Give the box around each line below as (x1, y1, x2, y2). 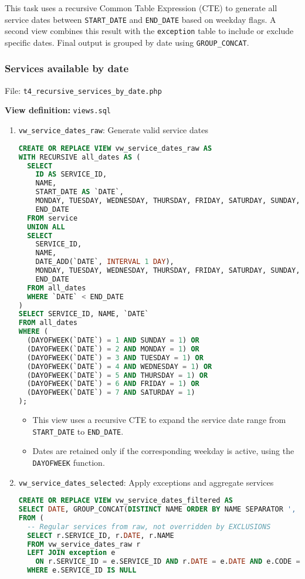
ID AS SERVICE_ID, (35, 170, 107, 179)
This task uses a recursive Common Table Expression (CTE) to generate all (5, 2, 277, 13)
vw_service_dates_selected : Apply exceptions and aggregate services (18, 476, 274, 488)
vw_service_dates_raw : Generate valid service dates (18, 124, 208, 136)
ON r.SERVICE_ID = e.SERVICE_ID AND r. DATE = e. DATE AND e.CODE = (35, 557, 300, 566)
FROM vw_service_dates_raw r (27, 540, 141, 548)
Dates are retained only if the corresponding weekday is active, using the (32, 445, 294, 457)
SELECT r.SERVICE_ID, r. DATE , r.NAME (27, 531, 174, 540)
